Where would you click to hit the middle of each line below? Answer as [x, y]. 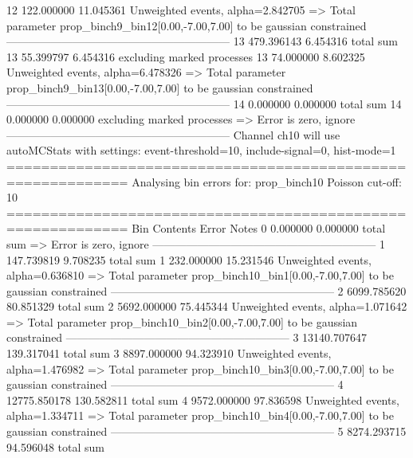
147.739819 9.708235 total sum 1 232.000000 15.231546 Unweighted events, [189, 259]
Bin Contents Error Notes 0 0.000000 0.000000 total [259, 228]
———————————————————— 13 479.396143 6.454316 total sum [202, 41]
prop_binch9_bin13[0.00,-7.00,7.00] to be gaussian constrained [160, 87]
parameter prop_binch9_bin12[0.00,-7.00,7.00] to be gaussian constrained [187, 25]
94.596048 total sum [55, 446]
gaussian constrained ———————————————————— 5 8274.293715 [206, 431]
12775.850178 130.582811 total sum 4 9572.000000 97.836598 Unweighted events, [203, 399]
